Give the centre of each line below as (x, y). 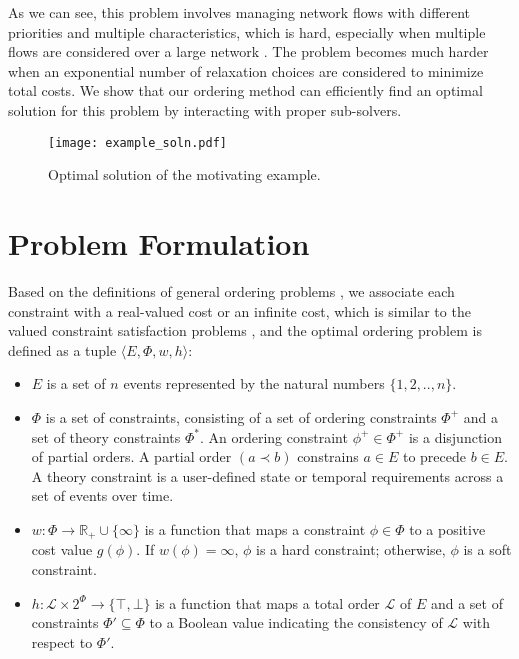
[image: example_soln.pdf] (137, 142)
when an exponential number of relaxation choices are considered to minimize (246, 70)
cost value (62, 549)
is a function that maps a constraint (255, 528)
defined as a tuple (62, 349)
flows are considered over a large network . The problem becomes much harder (248, 51)
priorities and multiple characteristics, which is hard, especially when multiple (247, 31)
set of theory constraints (106, 436)
